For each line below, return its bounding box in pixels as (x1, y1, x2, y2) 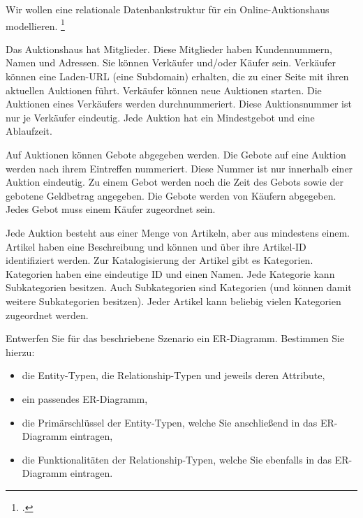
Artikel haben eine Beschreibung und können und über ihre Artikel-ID (6, 239, 306, 253)
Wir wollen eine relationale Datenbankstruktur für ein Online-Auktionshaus (6, 2, 329, 16)
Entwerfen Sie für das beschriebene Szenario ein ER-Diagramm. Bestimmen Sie (6, 331, 345, 346)
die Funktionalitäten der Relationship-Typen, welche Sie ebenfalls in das (22, 452, 332, 466)
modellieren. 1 (6, 16, 65, 33)
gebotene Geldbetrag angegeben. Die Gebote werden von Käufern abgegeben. (6, 188, 336, 202)
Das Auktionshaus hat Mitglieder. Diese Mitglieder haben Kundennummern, (6, 41, 332, 56)
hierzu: (6, 344, 35, 359)
